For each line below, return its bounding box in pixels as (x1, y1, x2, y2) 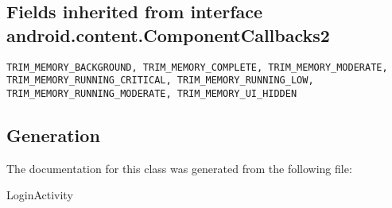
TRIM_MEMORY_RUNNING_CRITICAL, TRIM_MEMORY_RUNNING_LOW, (6, 75, 314, 87)
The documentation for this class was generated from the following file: (6, 160, 352, 176)
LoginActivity (6, 187, 73, 203)
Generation (6, 122, 100, 147)
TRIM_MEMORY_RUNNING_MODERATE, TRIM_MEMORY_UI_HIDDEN (6, 87, 297, 99)
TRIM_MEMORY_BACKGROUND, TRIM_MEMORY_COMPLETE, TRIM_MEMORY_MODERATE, (6, 61, 388, 73)
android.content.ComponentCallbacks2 (6, 22, 330, 47)
